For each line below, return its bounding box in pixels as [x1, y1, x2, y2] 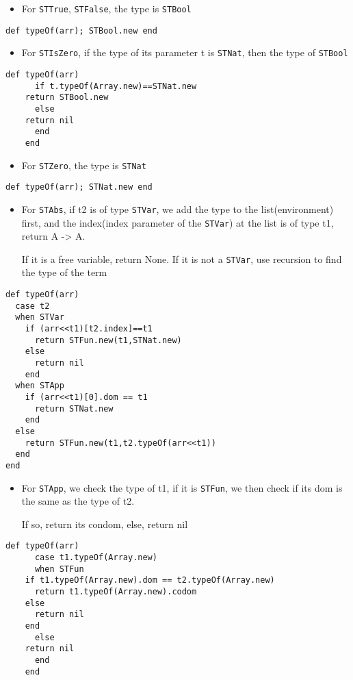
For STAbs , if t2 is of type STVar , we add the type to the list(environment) [21, 201, 334, 216]
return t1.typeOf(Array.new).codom [34, 587, 197, 596]
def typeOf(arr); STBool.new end [5, 25, 157, 36]
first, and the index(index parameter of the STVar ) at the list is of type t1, [21, 215, 334, 229]
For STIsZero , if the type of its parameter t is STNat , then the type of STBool [21, 45, 348, 60]
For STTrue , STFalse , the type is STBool [21, 1, 192, 15]
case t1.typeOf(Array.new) [34, 553, 157, 563]
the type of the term [21, 265, 107, 279]
